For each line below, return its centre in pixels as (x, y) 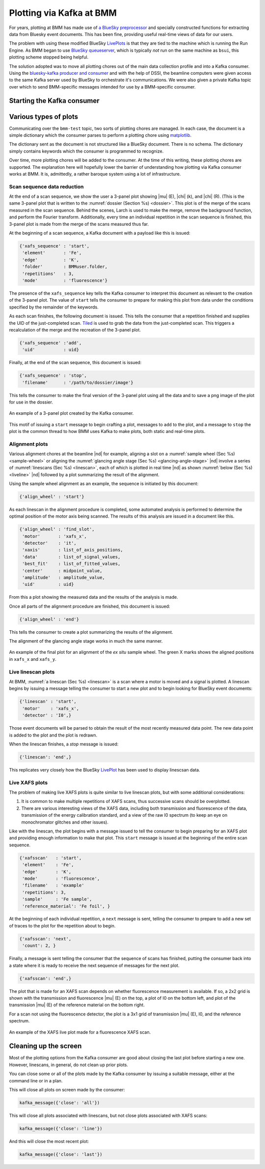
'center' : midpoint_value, (62, 570)
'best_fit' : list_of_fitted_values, (71, 564)
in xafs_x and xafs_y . (33, 659)
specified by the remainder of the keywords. (54, 307)
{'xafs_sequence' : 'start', (54, 246)
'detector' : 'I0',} (47, 715)
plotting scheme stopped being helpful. (49, 57)
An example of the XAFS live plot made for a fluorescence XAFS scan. (80, 1032)
